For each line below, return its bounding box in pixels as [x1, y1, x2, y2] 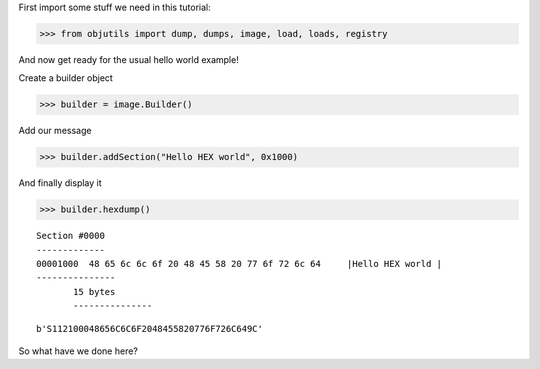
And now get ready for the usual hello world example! [18, 53, 239, 65]
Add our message [18, 125, 92, 137]
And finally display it [18, 177, 102, 189]
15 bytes [73, 286, 116, 297]
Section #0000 [36, 230, 105, 242]
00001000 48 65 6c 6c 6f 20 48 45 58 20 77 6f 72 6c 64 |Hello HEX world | [36, 258, 443, 270]
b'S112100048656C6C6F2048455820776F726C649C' [36, 323, 264, 334]
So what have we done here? [18, 345, 139, 357]
